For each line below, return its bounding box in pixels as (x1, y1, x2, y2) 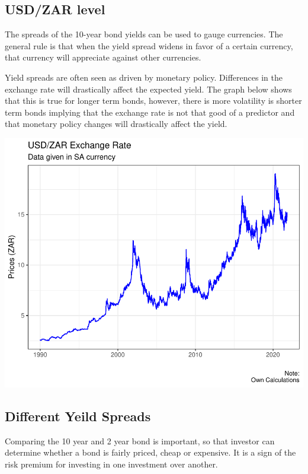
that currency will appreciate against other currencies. (5, 51, 201, 63)
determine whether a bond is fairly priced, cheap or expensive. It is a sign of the (5, 446, 296, 459)
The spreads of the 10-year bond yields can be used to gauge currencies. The (5, 28, 283, 40)
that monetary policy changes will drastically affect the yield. (5, 117, 227, 130)
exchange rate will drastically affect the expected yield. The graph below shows (5, 82, 292, 95)
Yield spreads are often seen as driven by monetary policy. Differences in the (5, 71, 283, 83)
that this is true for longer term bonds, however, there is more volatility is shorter (5, 94, 302, 107)
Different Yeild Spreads (5, 406, 151, 425)
